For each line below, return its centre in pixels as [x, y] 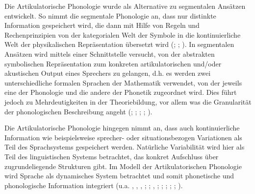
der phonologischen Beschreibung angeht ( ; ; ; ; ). [78, 111]
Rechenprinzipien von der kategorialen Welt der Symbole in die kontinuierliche [123, 34]
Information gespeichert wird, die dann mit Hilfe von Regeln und [102, 25]
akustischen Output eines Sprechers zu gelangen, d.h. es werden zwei [108, 73]
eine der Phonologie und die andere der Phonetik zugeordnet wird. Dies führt [121, 92]
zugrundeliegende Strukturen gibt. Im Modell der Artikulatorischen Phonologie [123, 166]
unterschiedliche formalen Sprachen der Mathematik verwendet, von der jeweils [123, 82]
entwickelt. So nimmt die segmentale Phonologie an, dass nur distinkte [110, 15]
